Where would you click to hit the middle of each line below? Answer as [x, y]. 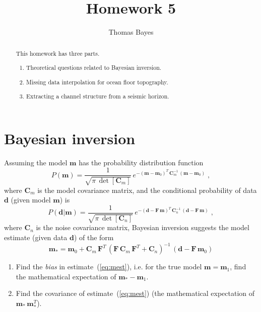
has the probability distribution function [141, 162]
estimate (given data [36, 237]
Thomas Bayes [131, 32]
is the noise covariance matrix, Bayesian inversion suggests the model [143, 227]
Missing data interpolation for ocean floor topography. [97, 82]
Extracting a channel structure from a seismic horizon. [98, 96]
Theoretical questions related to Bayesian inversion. [94, 68]
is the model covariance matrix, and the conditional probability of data [147, 190]
